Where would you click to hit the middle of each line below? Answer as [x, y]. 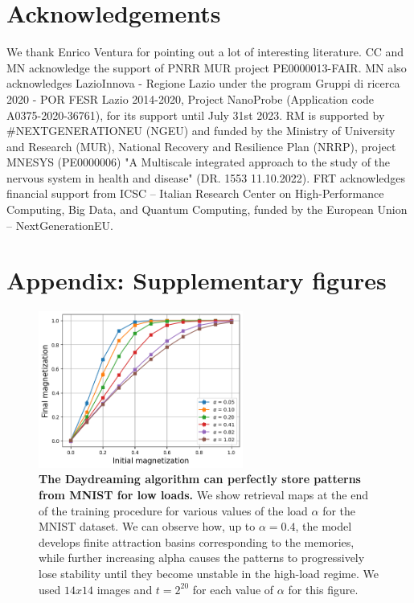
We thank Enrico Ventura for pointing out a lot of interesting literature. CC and [205, 52]
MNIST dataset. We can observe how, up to [147, 526]
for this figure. [323, 589]
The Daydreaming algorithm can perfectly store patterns [200, 479]
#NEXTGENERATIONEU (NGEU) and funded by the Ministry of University [201, 131]
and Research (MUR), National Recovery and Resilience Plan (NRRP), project [201, 146]
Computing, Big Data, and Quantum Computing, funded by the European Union [207, 209]
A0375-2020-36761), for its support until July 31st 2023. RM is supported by [196, 115]
